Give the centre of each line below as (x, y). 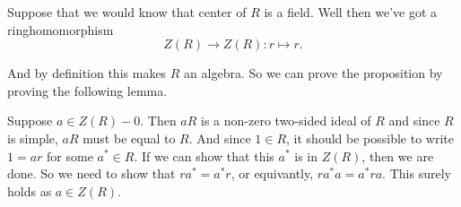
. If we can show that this (204, 155)
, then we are (398, 155)
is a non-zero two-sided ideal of (286, 121)
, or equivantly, (272, 173)
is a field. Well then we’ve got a (351, 12)
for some (70, 155)
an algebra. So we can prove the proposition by (313, 73)
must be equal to (129, 138)
